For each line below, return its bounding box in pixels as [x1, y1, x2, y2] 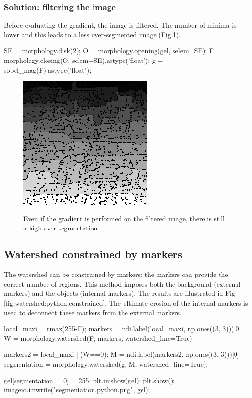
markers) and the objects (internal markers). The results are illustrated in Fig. [4, 288, 237, 298]
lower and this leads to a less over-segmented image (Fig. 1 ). [4, 29, 181, 39]
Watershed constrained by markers [4, 246, 183, 261]
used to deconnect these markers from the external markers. [4, 307, 182, 317]
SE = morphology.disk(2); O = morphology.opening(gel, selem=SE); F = [4, 46, 221, 56]
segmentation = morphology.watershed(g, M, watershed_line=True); [4, 358, 208, 368]
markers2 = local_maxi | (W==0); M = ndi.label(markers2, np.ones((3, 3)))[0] [4, 349, 239, 359]
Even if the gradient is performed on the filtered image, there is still [23, 213, 225, 223]
